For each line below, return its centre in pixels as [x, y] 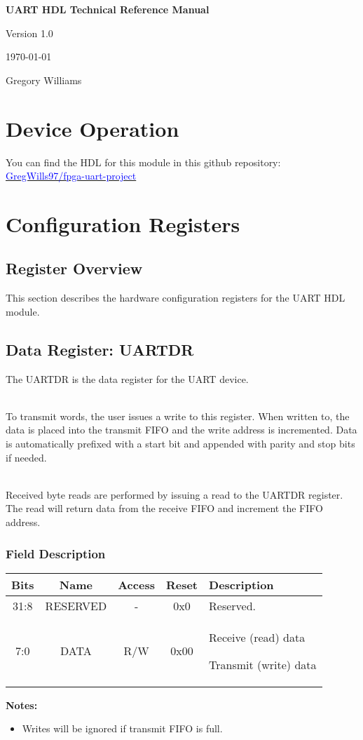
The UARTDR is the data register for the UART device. [127, 378]
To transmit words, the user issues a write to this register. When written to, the [178, 416]
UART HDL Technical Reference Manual [108, 9]
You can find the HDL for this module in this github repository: [143, 162]
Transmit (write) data [263, 664]
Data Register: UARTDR [100, 349]
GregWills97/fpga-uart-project [71, 176]
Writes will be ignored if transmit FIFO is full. [122, 728]
